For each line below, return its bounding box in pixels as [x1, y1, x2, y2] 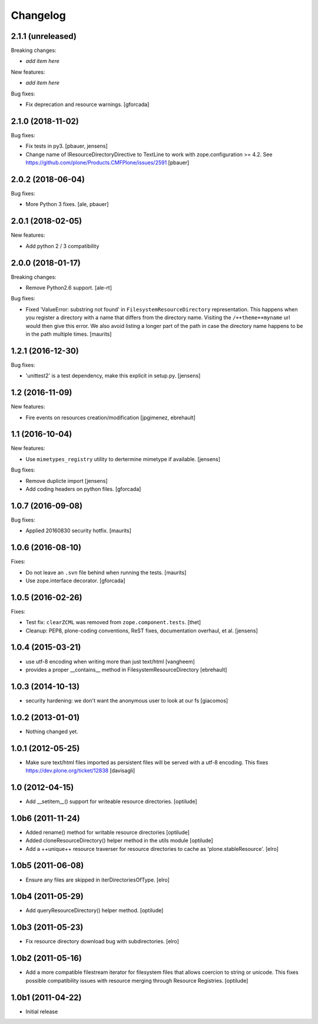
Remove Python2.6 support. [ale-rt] [25, 284, 112, 291]
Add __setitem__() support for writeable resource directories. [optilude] [25, 798, 197, 805]
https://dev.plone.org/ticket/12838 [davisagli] [25, 767, 135, 774]
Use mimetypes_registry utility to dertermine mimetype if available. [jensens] [25, 455, 221, 462]
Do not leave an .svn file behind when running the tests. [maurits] [25, 569, 187, 576]
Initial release [25, 1008, 58, 1015]
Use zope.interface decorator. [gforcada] [25, 577, 126, 584]
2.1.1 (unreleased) [11, 31, 77, 41]
